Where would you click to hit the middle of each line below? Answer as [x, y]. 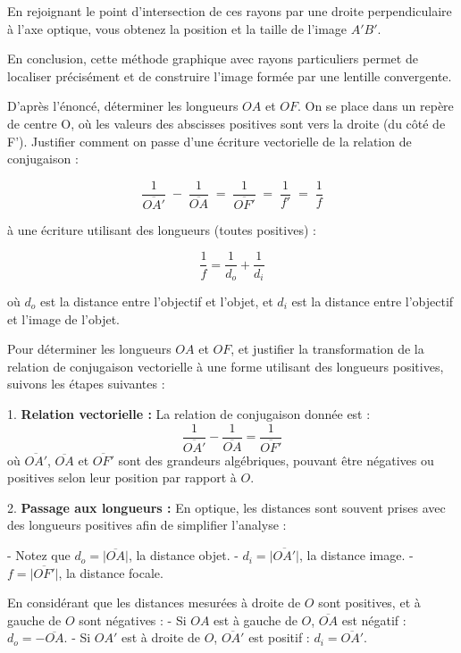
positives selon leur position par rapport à [122, 477]
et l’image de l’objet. [63, 318]
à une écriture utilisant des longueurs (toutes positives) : [162, 229]
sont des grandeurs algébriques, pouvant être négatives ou [276, 460]
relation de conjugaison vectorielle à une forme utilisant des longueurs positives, [226, 366]
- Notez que [39, 555]
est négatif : [374, 620]
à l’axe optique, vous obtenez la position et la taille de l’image [177, 28]
